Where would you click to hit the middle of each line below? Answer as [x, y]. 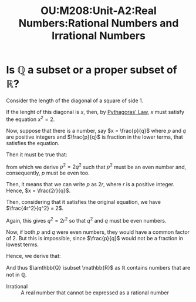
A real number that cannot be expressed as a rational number [95, 293]
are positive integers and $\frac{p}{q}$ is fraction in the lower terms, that [94, 137]
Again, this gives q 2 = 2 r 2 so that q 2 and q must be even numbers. [86, 220]
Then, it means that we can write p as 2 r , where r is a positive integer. [90, 184]
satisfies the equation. [33, 143]
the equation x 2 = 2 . [31, 119]
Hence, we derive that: [33, 256]
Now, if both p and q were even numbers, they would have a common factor [98, 232]
